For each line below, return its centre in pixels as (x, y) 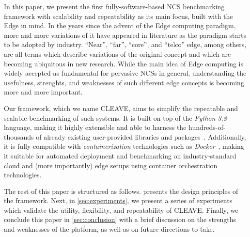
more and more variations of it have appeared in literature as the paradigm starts (125, 35)
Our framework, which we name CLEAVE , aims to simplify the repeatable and (121, 108)
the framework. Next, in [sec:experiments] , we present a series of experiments (118, 200)
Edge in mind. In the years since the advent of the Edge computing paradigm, (120, 25)
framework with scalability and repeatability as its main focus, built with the (118, 16)
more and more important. (43, 92)
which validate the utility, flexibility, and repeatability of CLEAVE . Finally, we (121, 210)
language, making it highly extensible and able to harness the (95, 127)
